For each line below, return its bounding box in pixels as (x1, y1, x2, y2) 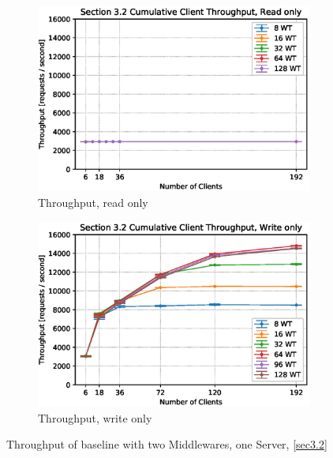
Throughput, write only (38, 409, 152, 426)
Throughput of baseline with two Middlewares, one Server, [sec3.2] (6, 436, 327, 452)
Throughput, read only (38, 194, 148, 211)
